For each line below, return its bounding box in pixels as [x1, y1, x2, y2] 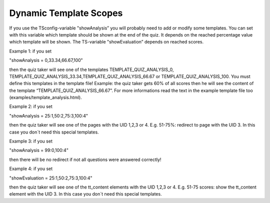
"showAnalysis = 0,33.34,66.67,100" [9, 57, 83, 63]
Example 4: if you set [9, 165, 53, 172]
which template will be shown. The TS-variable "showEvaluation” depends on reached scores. [9, 39, 204, 45]
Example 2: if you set [9, 103, 52, 109]
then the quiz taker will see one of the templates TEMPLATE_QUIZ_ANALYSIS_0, [9, 66, 174, 72]
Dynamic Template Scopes [9, 7, 123, 18]
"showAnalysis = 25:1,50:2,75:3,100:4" [9, 112, 88, 118]
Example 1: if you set [9, 48, 52, 54]
